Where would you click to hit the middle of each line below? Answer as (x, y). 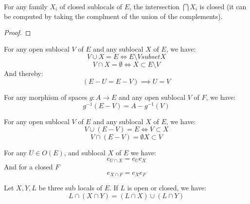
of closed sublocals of (91, 6)
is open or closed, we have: (167, 188)
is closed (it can (223, 6)
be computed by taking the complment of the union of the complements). (113, 16)
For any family (26, 6)
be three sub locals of (70, 188)
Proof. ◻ (18, 32)
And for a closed (28, 167)
